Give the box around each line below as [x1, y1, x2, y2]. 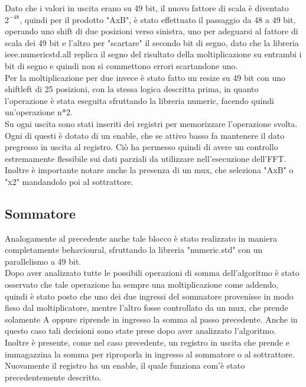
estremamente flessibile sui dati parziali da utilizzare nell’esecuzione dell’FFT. [5, 152, 287, 164]
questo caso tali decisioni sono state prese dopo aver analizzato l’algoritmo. [5, 324, 276, 337]
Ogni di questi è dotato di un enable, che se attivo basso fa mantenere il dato [5, 129, 285, 141]
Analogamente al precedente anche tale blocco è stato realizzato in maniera [5, 232, 277, 244]
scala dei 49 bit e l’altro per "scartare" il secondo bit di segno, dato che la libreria [5, 36, 299, 48]
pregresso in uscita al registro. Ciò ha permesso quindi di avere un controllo [5, 141, 278, 153]
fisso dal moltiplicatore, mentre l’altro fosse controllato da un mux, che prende [5, 301, 288, 314]
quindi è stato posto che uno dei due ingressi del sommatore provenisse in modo [5, 290, 294, 302]
